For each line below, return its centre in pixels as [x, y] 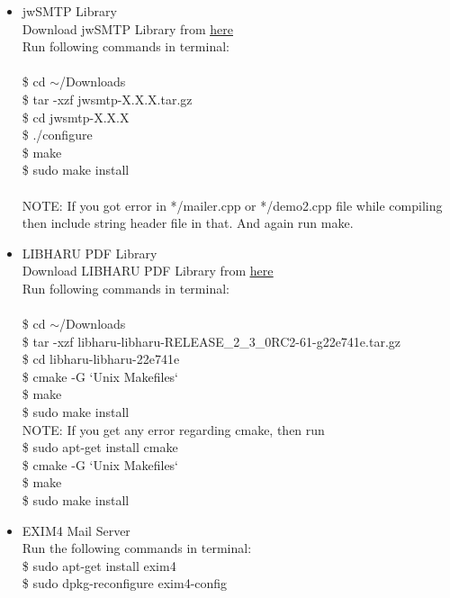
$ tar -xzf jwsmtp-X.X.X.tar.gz [107, 99]
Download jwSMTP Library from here [127, 28]
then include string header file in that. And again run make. [188, 223]
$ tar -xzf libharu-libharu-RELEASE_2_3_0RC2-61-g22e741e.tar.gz [211, 341]
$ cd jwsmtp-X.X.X [76, 117]
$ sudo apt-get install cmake [100, 447]
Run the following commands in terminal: [137, 548]
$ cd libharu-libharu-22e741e [101, 359]
